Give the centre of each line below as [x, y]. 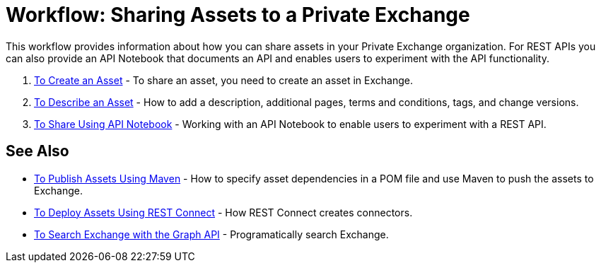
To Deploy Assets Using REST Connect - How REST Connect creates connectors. [223, 212]
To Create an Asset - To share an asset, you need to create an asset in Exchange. [223, 80]
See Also [37, 151]
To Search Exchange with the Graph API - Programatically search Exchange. [211, 234]
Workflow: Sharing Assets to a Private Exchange [238, 15]
